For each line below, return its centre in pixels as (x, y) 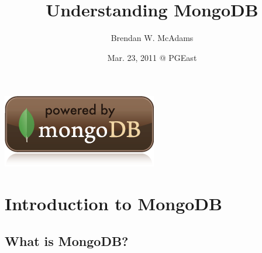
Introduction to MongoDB (113, 204)
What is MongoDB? (67, 240)
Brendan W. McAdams (152, 38)
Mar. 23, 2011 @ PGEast (152, 57)
